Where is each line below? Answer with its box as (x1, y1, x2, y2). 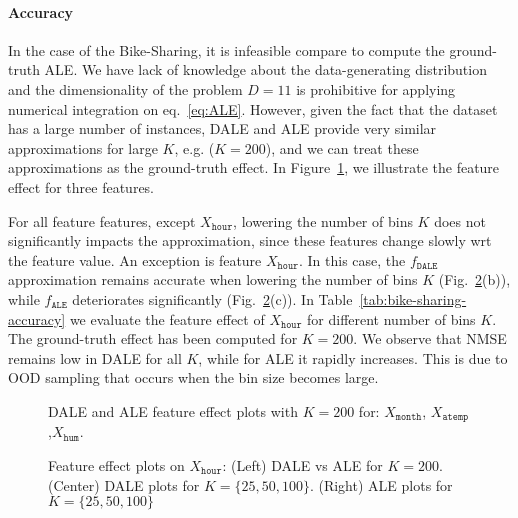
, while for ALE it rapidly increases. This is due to (198, 347, 508, 368)
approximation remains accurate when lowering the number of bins (8, 269, 418, 290)
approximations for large (8, 137, 158, 158)
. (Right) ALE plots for (309, 474, 453, 495)
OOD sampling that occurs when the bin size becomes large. (8, 367, 379, 388)
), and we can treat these (265, 137, 419, 158)
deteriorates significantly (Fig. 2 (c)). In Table (72, 288, 353, 309)
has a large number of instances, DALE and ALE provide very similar (8, 118, 437, 139)
